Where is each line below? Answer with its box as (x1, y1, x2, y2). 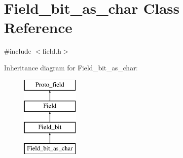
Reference (4, 17, 73, 37)
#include (4, 46, 32, 56)
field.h (42, 46, 61, 56)
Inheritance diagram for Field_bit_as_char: (4, 62, 138, 72)
